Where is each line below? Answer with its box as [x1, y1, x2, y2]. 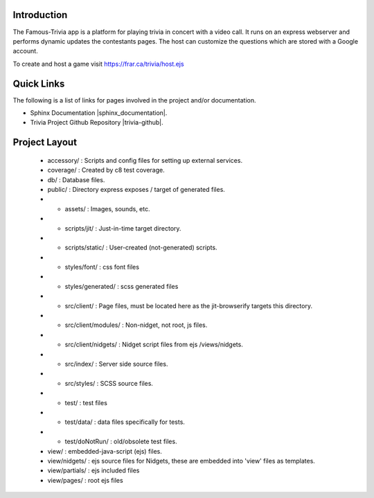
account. [12, 47, 38, 55]
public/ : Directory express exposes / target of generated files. [47, 185, 225, 193]
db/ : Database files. [47, 175, 105, 184]
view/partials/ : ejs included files [47, 466, 140, 474]
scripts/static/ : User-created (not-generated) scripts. [64, 243, 217, 252]
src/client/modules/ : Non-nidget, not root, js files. [64, 321, 208, 329]
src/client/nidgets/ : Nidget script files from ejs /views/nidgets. [64, 340, 244, 349]
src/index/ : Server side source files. [64, 359, 168, 368]
